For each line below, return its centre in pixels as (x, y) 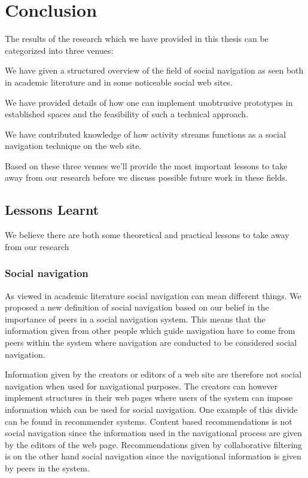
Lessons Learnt (52, 210)
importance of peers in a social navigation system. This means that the (135, 319)
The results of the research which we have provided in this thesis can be (137, 39)
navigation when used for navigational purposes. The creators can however (141, 386)
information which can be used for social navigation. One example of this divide (151, 410)
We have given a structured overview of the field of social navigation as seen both (154, 70)
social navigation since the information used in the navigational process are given (154, 433)
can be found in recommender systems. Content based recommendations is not (149, 421)
